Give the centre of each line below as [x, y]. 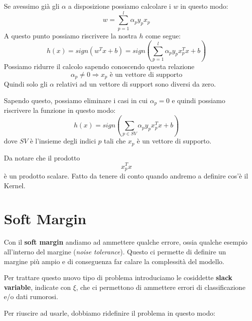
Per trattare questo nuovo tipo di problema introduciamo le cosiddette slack [118, 277]
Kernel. [15, 185]
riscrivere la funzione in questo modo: [60, 110]
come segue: [163, 35]
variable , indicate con [37, 287]
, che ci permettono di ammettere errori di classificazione [161, 287]
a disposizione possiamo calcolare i [120, 6]
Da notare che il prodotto [42, 157]
